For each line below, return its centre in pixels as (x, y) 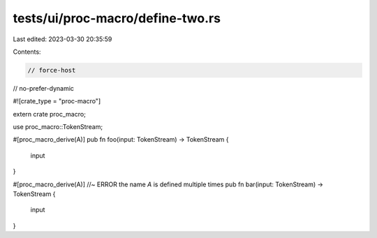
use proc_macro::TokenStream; (58, 127)
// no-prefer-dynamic (44, 88)
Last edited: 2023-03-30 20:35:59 (62, 39)
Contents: (27, 52)
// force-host (52, 70)
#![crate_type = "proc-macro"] (57, 101)
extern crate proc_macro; (50, 114)
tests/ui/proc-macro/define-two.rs (117, 18)
